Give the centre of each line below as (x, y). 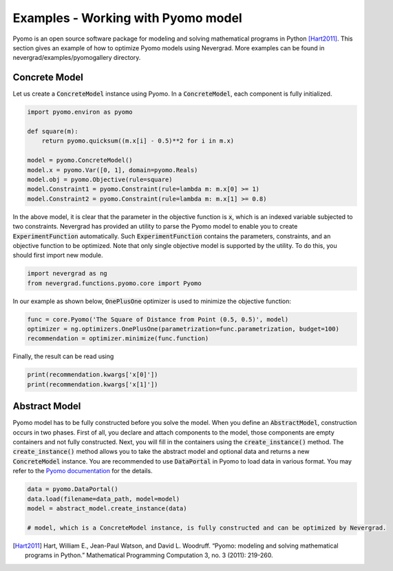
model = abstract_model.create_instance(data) (107, 508)
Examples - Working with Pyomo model (127, 18)
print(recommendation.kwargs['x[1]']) (93, 384)
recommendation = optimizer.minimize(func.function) (118, 339)
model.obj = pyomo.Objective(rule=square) (100, 179)
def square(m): (53, 131)
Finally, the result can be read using (63, 356)
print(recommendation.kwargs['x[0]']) (93, 375)
